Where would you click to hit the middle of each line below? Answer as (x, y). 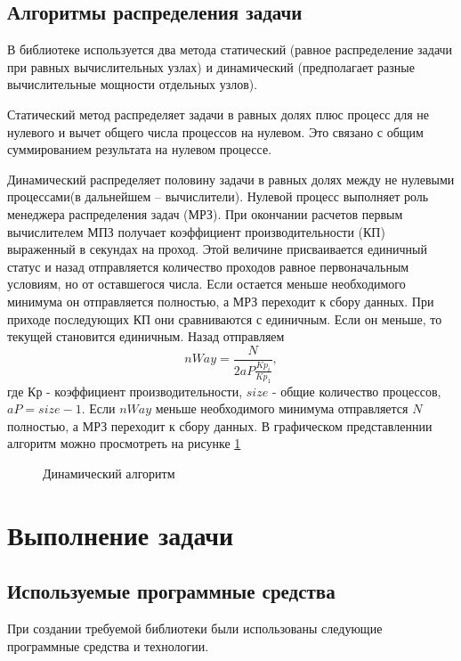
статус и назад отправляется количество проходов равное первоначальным (208, 266)
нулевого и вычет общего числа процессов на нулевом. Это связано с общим (215, 131)
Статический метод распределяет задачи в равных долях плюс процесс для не (218, 114)
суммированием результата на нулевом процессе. (140, 149)
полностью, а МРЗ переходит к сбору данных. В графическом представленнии (220, 425)
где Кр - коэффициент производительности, (125, 391)
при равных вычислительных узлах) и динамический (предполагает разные (211, 66)
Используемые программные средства (171, 591)
